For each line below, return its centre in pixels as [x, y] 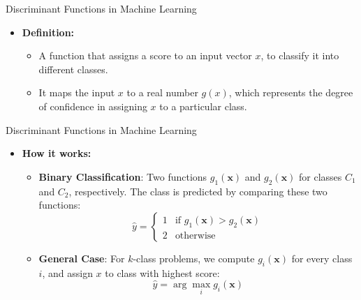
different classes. [73, 69]
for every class [322, 258]
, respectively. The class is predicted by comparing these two [198, 191]
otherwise [195, 235]
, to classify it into [300, 55]
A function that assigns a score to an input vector [145, 55]
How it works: [57, 153]
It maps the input [77, 92]
